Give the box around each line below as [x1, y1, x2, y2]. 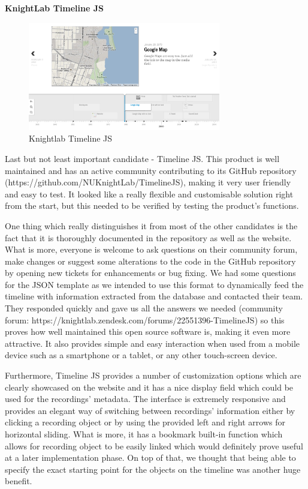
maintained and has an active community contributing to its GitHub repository [5, 164, 297, 176]
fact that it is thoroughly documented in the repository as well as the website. [5, 231, 292, 244]
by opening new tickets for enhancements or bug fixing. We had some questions [5, 266, 296, 279]
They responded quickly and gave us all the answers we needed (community [5, 302, 283, 314]
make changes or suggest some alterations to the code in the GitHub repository [5, 254, 296, 267]
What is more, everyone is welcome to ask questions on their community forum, [5, 243, 298, 256]
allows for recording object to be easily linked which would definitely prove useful [5, 439, 303, 452]
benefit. [5, 475, 32, 487]
